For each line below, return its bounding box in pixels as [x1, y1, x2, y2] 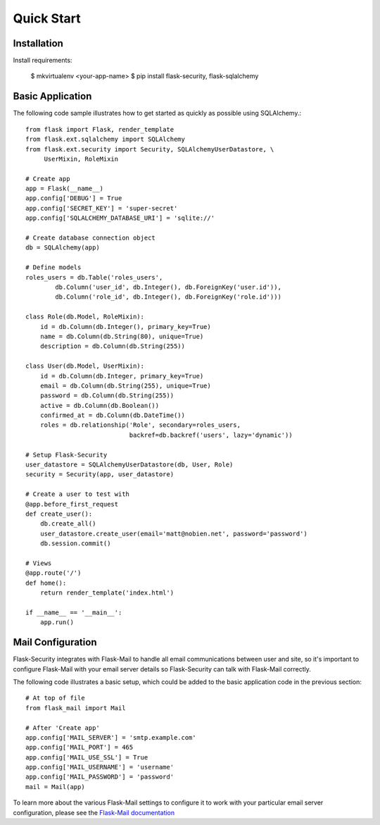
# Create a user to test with [25, 490, 130, 498]
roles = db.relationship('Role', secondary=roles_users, [39, 421, 241, 429]
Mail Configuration [13, 636, 97, 648]
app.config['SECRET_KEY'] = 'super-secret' [25, 204, 178, 212]
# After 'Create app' [25, 724, 100, 732]
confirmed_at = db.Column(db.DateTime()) [39, 411, 186, 419]
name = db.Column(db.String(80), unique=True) [39, 332, 204, 340]
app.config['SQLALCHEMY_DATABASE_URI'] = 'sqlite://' [25, 214, 215, 222]
